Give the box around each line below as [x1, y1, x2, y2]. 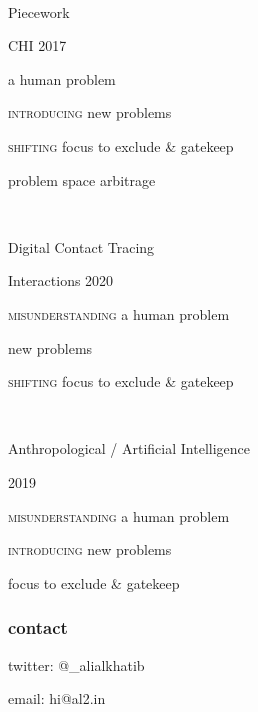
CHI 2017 [8, 35, 67, 56]
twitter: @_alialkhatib [8, 654, 145, 675]
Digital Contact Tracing [8, 236, 155, 257]
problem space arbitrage [8, 169, 156, 190]
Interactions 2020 [8, 270, 114, 291]
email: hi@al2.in [8, 688, 106, 709]
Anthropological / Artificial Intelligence [8, 438, 250, 459]
